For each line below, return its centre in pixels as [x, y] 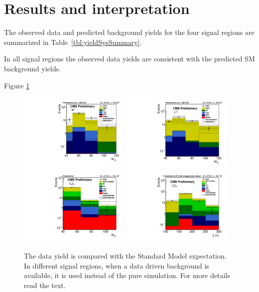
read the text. [45, 285]
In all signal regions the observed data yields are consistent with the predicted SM [129, 59]
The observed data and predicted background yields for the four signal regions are [129, 32]
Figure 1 [17, 85]
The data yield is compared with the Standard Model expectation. [125, 255]
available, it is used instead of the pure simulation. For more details [127, 275]
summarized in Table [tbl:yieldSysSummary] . [73, 42]
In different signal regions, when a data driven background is [117, 265]
